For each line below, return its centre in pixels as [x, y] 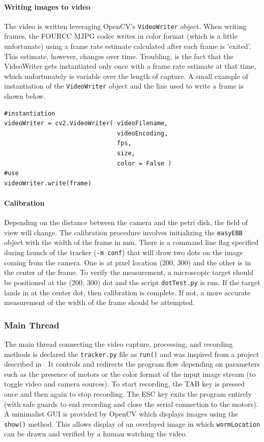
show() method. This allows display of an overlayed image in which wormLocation [132, 423]
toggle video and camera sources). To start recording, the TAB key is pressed [124, 384]
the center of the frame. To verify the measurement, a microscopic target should [129, 272]
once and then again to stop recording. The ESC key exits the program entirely [128, 394]
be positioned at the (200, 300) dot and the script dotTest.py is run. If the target [132, 282]
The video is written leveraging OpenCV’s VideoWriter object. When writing [125, 26]
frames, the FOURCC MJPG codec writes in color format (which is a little [121, 36]
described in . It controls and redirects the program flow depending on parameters [132, 364]
